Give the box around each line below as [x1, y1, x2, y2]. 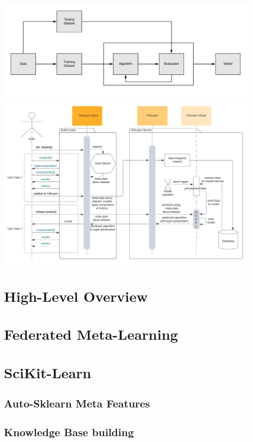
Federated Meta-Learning [4, 324, 178, 344]
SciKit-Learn [4, 362, 91, 382]
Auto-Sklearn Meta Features [4, 396, 150, 411]
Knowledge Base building [4, 424, 134, 440]
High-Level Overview [4, 286, 148, 306]
